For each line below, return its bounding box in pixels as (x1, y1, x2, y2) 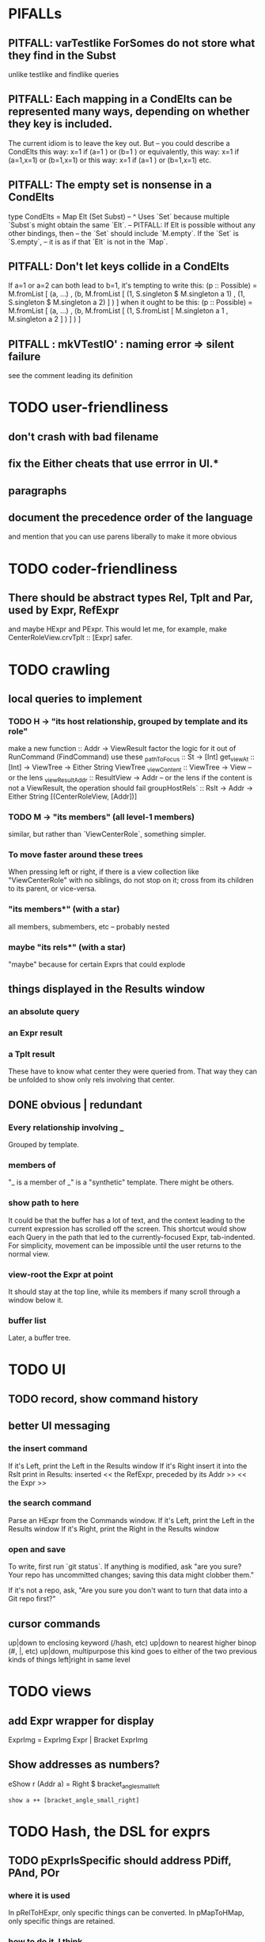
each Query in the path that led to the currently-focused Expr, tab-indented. (8, 1232, 256, 1242)
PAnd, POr (8, 1867, 60, 1880)
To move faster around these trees (8, 849, 144, 860)
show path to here (8, 1197, 79, 1208)
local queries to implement (8, 692, 142, 705)
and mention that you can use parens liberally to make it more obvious (8, 532, 237, 541)
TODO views (8, 1683, 92, 1700)
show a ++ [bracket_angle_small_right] (8, 1796, 140, 1804)
